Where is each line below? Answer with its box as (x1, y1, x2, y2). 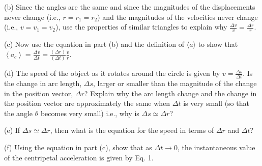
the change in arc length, (4, 78, 82, 89)
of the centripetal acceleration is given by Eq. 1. (4, 152, 154, 162)
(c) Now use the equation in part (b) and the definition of (4, 39, 185, 49)
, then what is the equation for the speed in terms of (50, 125, 214, 135)
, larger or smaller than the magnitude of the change (93, 78, 257, 89)
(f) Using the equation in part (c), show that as (4, 142, 152, 153)
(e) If (4, 125, 20, 135)
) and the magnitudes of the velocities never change (97, 11, 258, 22)
